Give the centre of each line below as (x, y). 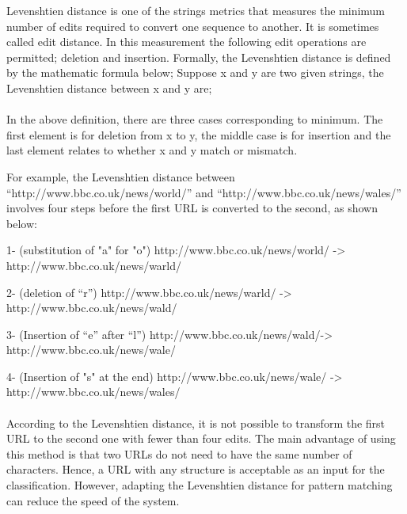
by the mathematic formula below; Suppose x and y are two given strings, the (195, 72)
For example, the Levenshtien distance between (121, 176)
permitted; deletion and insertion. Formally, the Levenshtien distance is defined (199, 57)
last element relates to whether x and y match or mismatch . (152, 150)
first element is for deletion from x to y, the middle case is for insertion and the (199, 134)
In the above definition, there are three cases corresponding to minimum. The (195, 119)
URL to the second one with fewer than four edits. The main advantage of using (201, 438)
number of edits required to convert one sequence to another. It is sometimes (193, 26)
